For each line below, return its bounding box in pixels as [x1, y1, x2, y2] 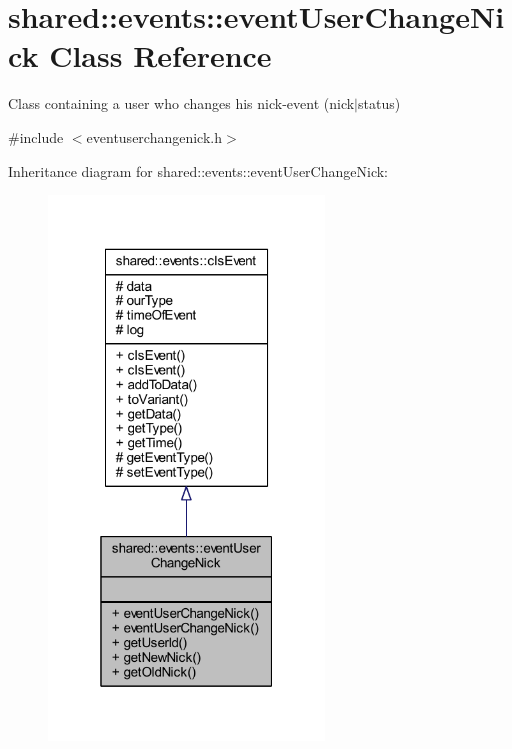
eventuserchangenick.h [86, 126, 223, 147]
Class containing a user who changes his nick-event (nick [8, 93, 355, 114]
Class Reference [49, 35, 272, 76]
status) [358, 93, 401, 114]
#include [8, 126, 64, 147]
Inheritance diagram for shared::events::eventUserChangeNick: [8, 160, 388, 181]
